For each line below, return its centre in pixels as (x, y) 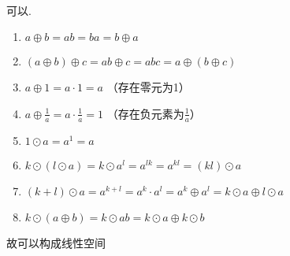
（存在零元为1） (148, 87)
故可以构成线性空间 (56, 242)
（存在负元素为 (145, 113)
